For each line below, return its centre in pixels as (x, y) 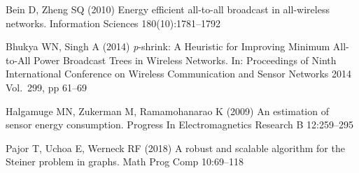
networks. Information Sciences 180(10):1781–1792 (113, 23)
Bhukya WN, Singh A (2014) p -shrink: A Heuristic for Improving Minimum (168, 46)
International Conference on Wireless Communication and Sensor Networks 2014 (178, 74)
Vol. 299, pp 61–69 (46, 87)
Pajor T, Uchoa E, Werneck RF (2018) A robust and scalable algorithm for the (175, 148)
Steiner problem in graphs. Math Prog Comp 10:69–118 (125, 161)
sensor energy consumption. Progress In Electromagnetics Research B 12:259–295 (179, 125)
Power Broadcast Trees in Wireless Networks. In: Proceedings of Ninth (185, 60)
